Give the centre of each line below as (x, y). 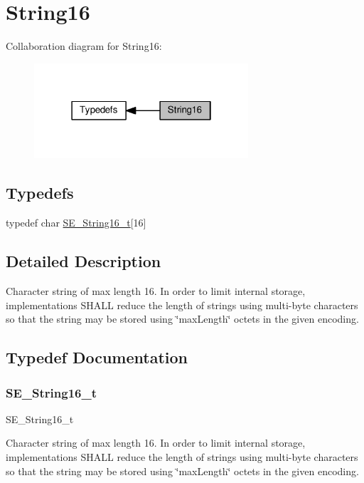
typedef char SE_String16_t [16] (76, 223)
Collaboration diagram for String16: (84, 46)
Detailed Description (84, 261)
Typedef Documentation (97, 357)
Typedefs (40, 193)
